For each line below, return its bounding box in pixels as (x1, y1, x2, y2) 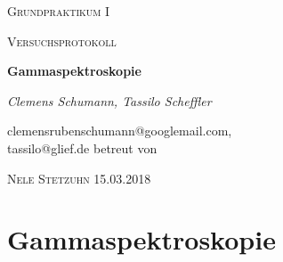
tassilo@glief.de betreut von (7, 138, 158, 157)
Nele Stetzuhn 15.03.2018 (7, 168, 151, 187)
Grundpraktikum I (7, 2, 110, 20)
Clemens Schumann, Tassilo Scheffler (7, 91, 212, 110)
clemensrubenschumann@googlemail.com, (7, 121, 232, 140)
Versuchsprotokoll (7, 31, 117, 50)
